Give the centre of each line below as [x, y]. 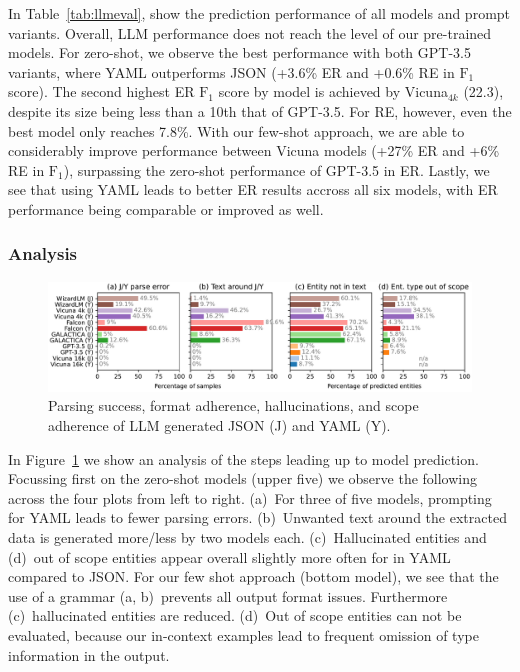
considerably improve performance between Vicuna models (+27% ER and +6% [254, 150]
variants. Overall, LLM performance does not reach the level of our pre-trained [250, 32]
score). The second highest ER [101, 91]
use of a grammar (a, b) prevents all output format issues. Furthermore [228, 595]
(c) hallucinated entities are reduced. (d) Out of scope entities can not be [235, 615]
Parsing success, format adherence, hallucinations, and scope [233, 405]
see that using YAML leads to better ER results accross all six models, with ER [253, 189]
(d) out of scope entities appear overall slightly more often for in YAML [229, 556]
